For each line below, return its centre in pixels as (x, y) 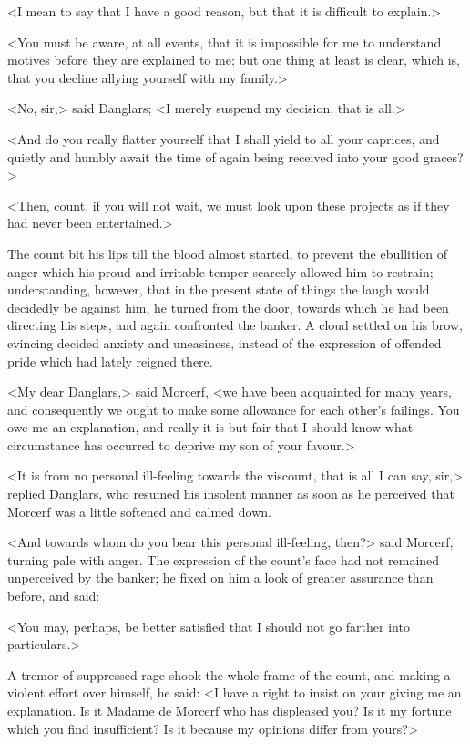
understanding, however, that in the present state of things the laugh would (219, 289)
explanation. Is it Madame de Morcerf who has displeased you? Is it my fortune (230, 710)
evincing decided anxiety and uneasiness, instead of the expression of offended (225, 342)
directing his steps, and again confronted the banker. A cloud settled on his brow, (235, 325)
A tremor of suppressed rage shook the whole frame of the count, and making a (229, 674)
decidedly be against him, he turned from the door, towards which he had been (228, 307)
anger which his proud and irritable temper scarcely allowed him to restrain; (220, 271)
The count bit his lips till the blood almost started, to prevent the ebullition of (228, 253)
